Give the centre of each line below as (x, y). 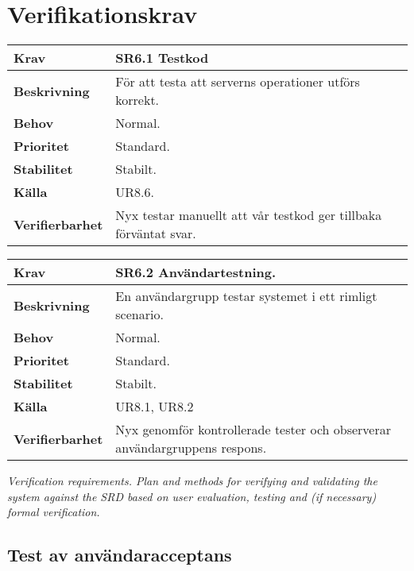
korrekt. (137, 100)
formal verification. (54, 512)
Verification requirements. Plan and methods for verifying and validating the (192, 481)
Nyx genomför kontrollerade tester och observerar (253, 430)
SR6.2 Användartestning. (196, 272)
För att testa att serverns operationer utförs (238, 82)
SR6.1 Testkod (162, 58)
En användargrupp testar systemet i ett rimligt (246, 296)
